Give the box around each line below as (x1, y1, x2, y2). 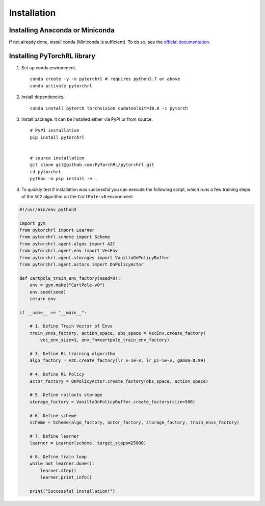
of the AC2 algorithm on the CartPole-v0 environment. (21, 193, 134, 199)
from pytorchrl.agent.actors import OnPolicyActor (19, 262, 144, 267)
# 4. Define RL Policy (29, 372, 84, 377)
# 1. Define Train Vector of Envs (29, 323, 113, 329)
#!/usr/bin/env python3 (19, 207, 77, 212)
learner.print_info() (40, 475, 92, 480)
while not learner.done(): (29, 461, 95, 466)
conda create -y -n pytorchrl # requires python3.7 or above (30, 76, 180, 82)
